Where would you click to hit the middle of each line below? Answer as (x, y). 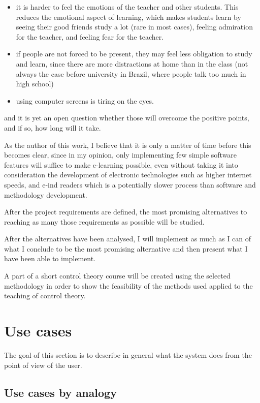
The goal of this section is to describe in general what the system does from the (128, 354)
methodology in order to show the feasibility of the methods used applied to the (128, 285)
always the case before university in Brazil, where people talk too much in (131, 73)
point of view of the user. (43, 365)
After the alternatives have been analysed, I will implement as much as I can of (128, 239)
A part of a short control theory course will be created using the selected (117, 276)
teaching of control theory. (45, 296)
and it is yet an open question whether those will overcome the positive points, (127, 118)
